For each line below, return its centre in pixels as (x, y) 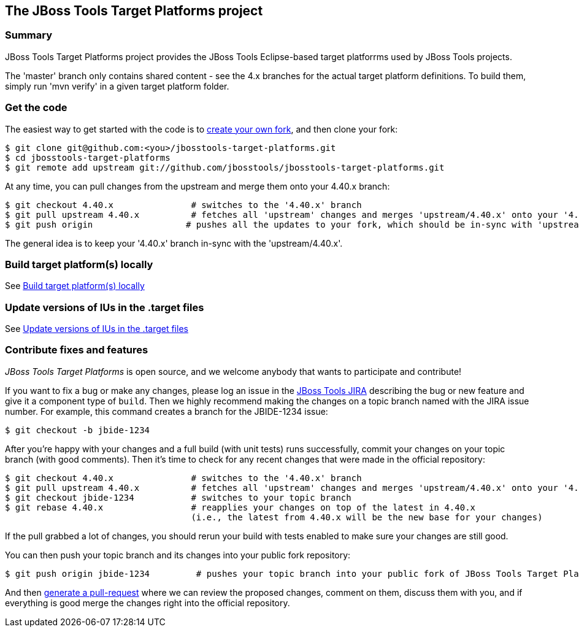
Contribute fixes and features (77, 350)
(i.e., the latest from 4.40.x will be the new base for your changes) (367, 517)
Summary (29, 35)
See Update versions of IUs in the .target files (97, 329)
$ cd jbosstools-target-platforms (88, 157)
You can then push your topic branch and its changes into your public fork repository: (178, 555)
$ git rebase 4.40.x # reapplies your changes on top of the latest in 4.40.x (240, 507)
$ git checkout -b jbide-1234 (78, 430)
